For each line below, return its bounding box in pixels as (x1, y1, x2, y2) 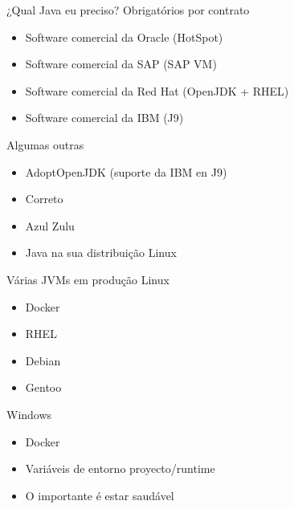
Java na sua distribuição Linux (25, 244, 177, 261)
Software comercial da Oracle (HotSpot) (25, 28, 223, 45)
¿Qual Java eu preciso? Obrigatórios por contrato (6, 2, 250, 18)
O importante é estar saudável (25, 487, 174, 503)
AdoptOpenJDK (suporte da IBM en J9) (25, 163, 227, 180)
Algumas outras (6, 136, 84, 153)
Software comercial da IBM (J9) (25, 109, 184, 126)
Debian (25, 352, 61, 369)
